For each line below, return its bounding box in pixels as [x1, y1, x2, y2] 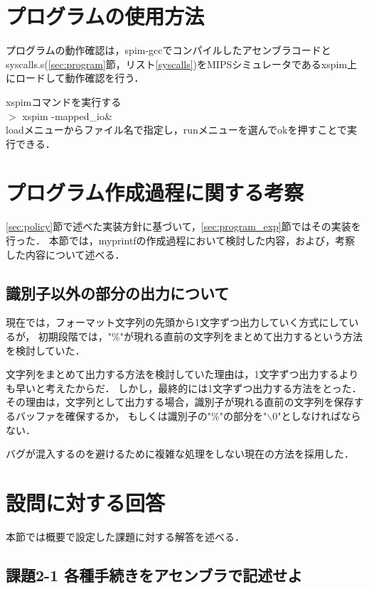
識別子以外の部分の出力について [6, 281, 230, 303]
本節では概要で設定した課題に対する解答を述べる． [6, 529, 245, 544]
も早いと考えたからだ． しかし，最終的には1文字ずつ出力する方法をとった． [6, 380, 362, 395]
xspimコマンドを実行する [6, 94, 122, 109]
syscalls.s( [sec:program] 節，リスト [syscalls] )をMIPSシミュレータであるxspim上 [6, 56, 358, 71]
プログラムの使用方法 [6, 1, 205, 31]
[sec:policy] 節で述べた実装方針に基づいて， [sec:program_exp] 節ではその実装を [6, 219, 361, 234]
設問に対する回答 [6, 487, 166, 517]
